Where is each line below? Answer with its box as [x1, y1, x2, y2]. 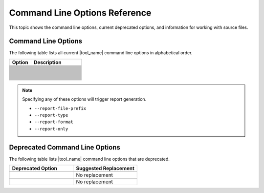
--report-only [34, 126, 68, 131]
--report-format [34, 119, 73, 125]
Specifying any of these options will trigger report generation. [22, 96, 147, 102]
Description [33, 59, 62, 65]
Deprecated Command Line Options [9, 143, 121, 151]
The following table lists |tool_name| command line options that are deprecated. [9, 156, 170, 162]
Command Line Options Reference [9, 7, 152, 18]
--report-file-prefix [34, 106, 87, 111]
